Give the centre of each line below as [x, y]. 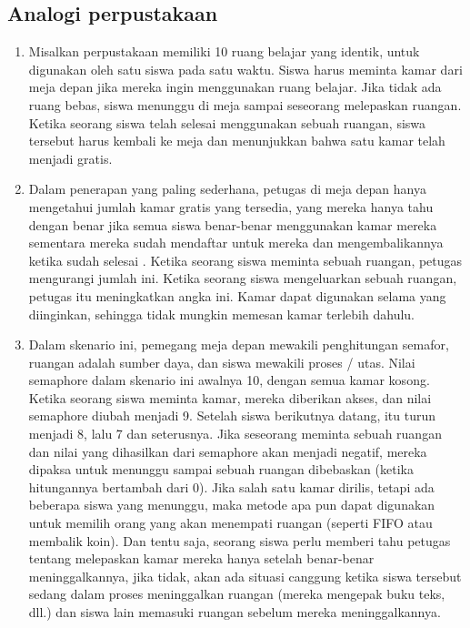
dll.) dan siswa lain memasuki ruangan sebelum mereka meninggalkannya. [235, 612]
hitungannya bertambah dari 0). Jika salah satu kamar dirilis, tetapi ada [231, 486]
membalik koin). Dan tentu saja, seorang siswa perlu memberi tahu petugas [240, 540]
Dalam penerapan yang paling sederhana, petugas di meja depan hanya [227, 189]
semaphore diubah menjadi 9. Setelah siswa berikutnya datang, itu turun [232, 415]
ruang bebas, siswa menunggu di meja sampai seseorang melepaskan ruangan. [245, 104]
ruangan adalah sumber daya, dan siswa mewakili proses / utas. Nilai [222, 362]
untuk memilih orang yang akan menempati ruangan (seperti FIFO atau [230, 523]
